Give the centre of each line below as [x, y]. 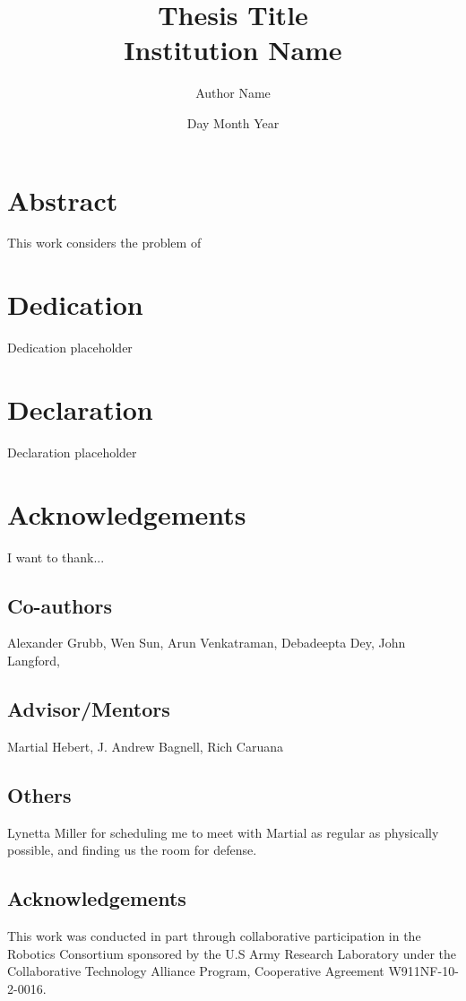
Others [39, 794]
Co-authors [60, 605]
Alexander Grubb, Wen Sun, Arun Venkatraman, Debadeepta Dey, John [207, 643]
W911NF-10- [423, 971]
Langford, [34, 660]
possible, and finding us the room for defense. [132, 850]
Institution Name [233, 50]
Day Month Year [233, 122]
